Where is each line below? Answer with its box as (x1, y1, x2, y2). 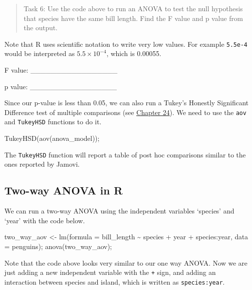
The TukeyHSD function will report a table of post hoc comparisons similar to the (4, 149, 246, 159)
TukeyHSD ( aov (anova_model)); (4, 133, 100, 143)
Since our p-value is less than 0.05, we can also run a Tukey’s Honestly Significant (4, 97, 249, 108)
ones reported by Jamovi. (4, 159, 80, 169)
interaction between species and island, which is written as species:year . (4, 276, 225, 287)
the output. (23, 22, 58, 33)
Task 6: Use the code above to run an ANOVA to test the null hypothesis (23, 3, 243, 13)
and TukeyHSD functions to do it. (4, 116, 102, 127)
